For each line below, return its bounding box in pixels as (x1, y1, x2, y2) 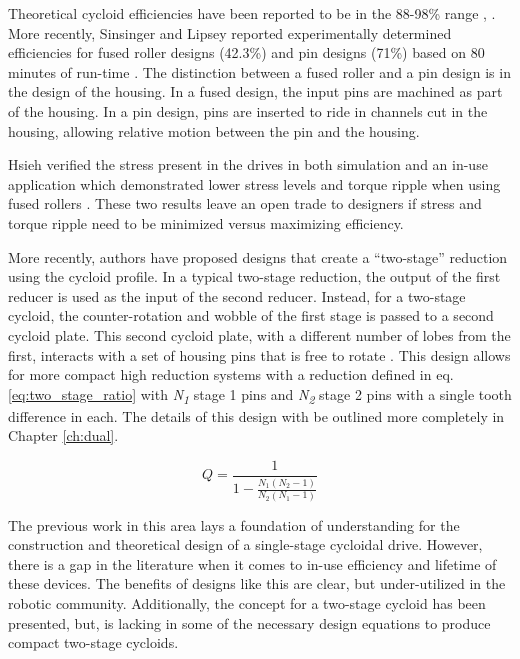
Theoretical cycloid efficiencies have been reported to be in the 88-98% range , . (8, 3, 496, 23)
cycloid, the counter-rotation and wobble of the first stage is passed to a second (8, 305, 494, 326)
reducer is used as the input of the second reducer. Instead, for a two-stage (8, 285, 466, 306)
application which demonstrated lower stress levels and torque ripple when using (8, 173, 501, 194)
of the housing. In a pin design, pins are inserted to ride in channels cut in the (8, 100, 488, 121)
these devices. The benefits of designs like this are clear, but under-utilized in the (8, 573, 506, 594)
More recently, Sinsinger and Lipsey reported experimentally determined (8, 22, 452, 43)
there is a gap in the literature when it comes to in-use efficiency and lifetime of (8, 553, 497, 574)
